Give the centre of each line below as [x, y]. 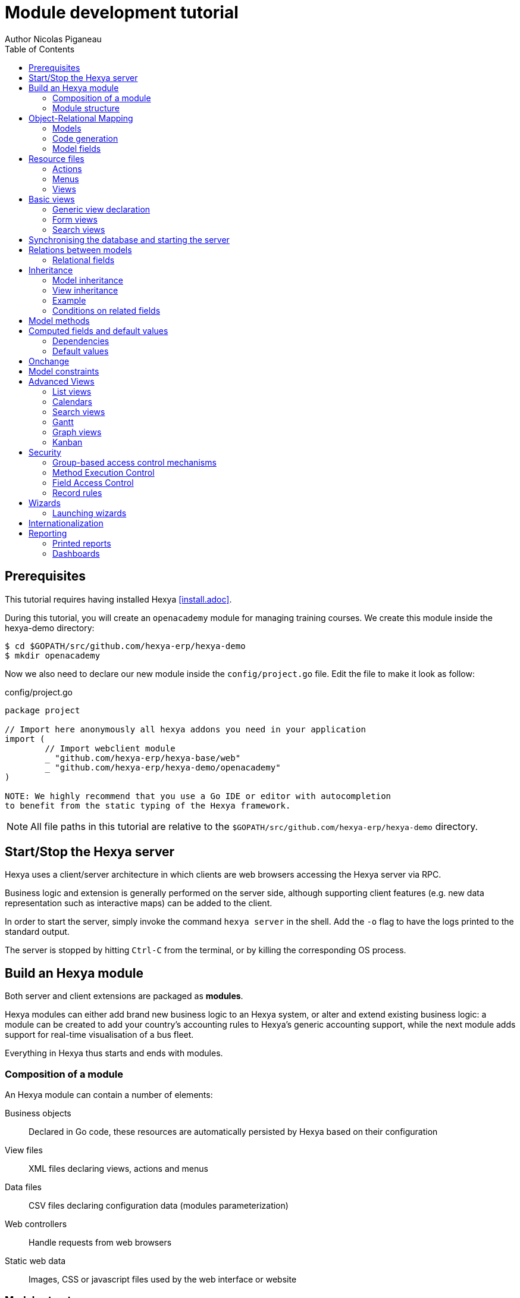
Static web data [35, 1261]
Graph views [77, 432]
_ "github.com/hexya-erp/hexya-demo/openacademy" [163, 767]
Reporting [48, 533]
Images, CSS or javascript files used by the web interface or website [163, 1280]
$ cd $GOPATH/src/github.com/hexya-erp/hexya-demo [125, 646]
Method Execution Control [104, 472]
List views [72, 391]
